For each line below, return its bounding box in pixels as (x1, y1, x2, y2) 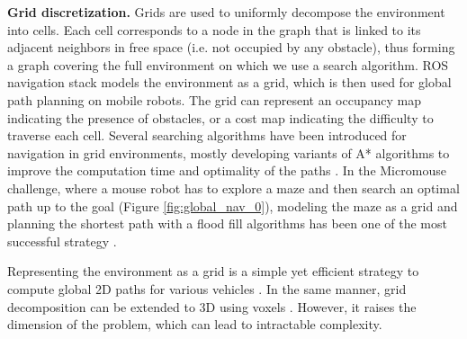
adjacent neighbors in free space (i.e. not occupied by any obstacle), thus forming (7, 38, 455, 57)
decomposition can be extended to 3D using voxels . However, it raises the (7, 297, 417, 316)
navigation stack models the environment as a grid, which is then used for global (7, 73, 452, 92)
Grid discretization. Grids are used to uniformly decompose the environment (7, 3, 445, 21)
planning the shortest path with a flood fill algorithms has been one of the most (7, 214, 447, 233)
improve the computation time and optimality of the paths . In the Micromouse (7, 161, 446, 180)
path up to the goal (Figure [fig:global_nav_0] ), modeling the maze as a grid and (7, 196, 458, 215)
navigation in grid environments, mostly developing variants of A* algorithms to (7, 143, 450, 162)
